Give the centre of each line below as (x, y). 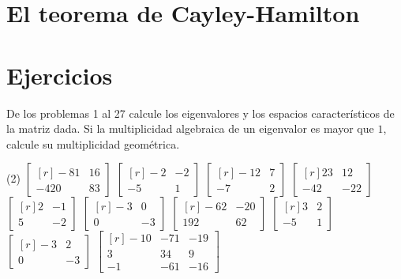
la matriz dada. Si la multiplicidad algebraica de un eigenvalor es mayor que (190, 128)
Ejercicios (60, 75)
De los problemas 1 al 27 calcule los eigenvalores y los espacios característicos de (200, 113)
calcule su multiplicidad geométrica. (93, 143)
